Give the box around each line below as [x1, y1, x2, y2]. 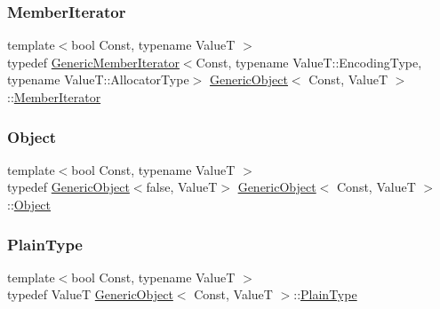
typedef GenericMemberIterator [7, 52, 180, 71]
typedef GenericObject [7, 178, 130, 196]
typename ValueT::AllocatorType [7, 70, 189, 89]
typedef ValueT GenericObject [7, 285, 173, 304]
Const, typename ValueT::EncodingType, [196, 52, 422, 71]
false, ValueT [146, 178, 218, 196]
